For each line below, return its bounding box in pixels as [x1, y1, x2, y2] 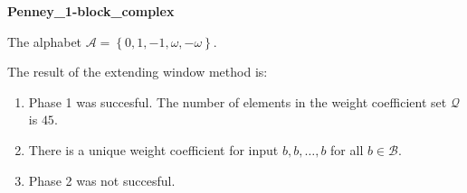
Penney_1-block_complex [7, 2, 175, 20]
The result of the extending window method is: [7, 62, 268, 81]
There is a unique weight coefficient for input [28, 140, 279, 159]
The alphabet [7, 32, 82, 51]
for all [330, 140, 364, 159]
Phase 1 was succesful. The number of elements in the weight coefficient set [28, 92, 447, 111]
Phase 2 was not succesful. [28, 170, 176, 189]
